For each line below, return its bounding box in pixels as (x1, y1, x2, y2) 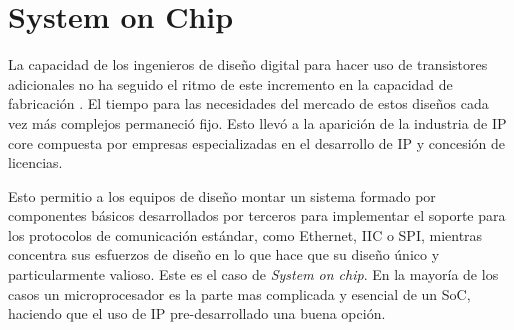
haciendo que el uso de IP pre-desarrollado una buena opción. (8, 303, 386, 324)
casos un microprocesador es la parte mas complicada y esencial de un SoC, (8, 283, 471, 304)
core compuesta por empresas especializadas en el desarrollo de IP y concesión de (8, 132, 506, 153)
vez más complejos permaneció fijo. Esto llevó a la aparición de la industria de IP (8, 112, 507, 133)
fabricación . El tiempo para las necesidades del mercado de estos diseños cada (8, 93, 489, 114)
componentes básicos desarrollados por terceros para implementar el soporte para (8, 205, 506, 226)
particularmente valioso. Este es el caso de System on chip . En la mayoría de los (8, 264, 499, 285)
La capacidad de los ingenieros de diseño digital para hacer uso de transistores (8, 54, 488, 75)
